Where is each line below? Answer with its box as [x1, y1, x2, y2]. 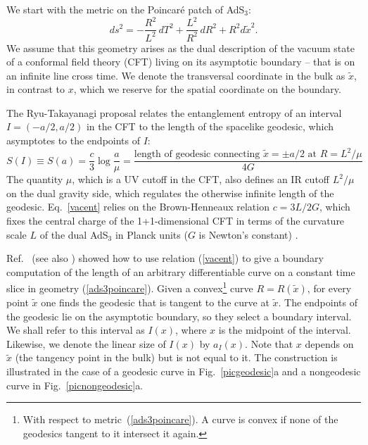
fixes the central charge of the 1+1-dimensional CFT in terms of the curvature [6, 213, 345, 227]
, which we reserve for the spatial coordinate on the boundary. [73, 82, 341, 96]
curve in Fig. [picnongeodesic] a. [6, 377, 144, 392]
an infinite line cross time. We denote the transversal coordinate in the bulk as [6, 68, 345, 82]
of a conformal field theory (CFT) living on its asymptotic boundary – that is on [6, 54, 355, 69]
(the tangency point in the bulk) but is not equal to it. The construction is [15, 350, 338, 365]
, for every [307, 281, 352, 296]
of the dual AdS [39, 227, 108, 242]
